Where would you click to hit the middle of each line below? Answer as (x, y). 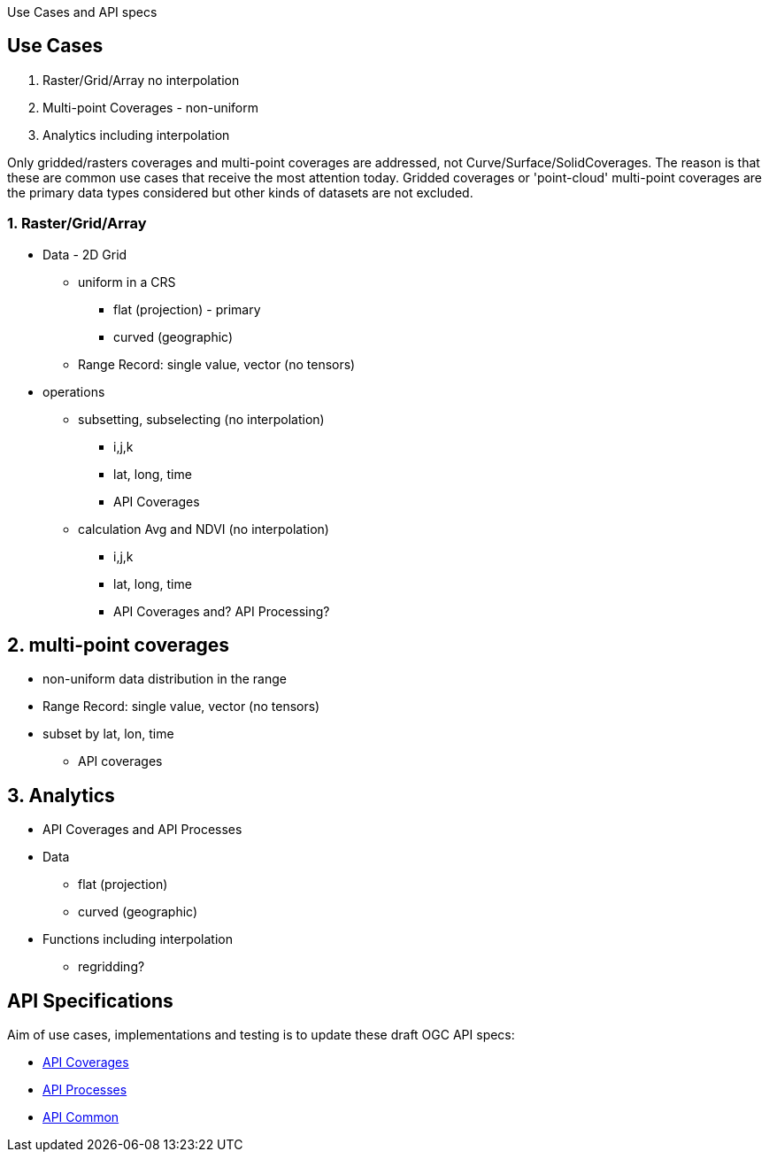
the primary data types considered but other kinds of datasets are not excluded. (240, 192)
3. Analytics (61, 795)
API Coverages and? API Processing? (222, 611)
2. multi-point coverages (119, 645)
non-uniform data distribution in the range (165, 679)
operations (74, 391)
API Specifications (90, 1001)
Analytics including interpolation (136, 135)
